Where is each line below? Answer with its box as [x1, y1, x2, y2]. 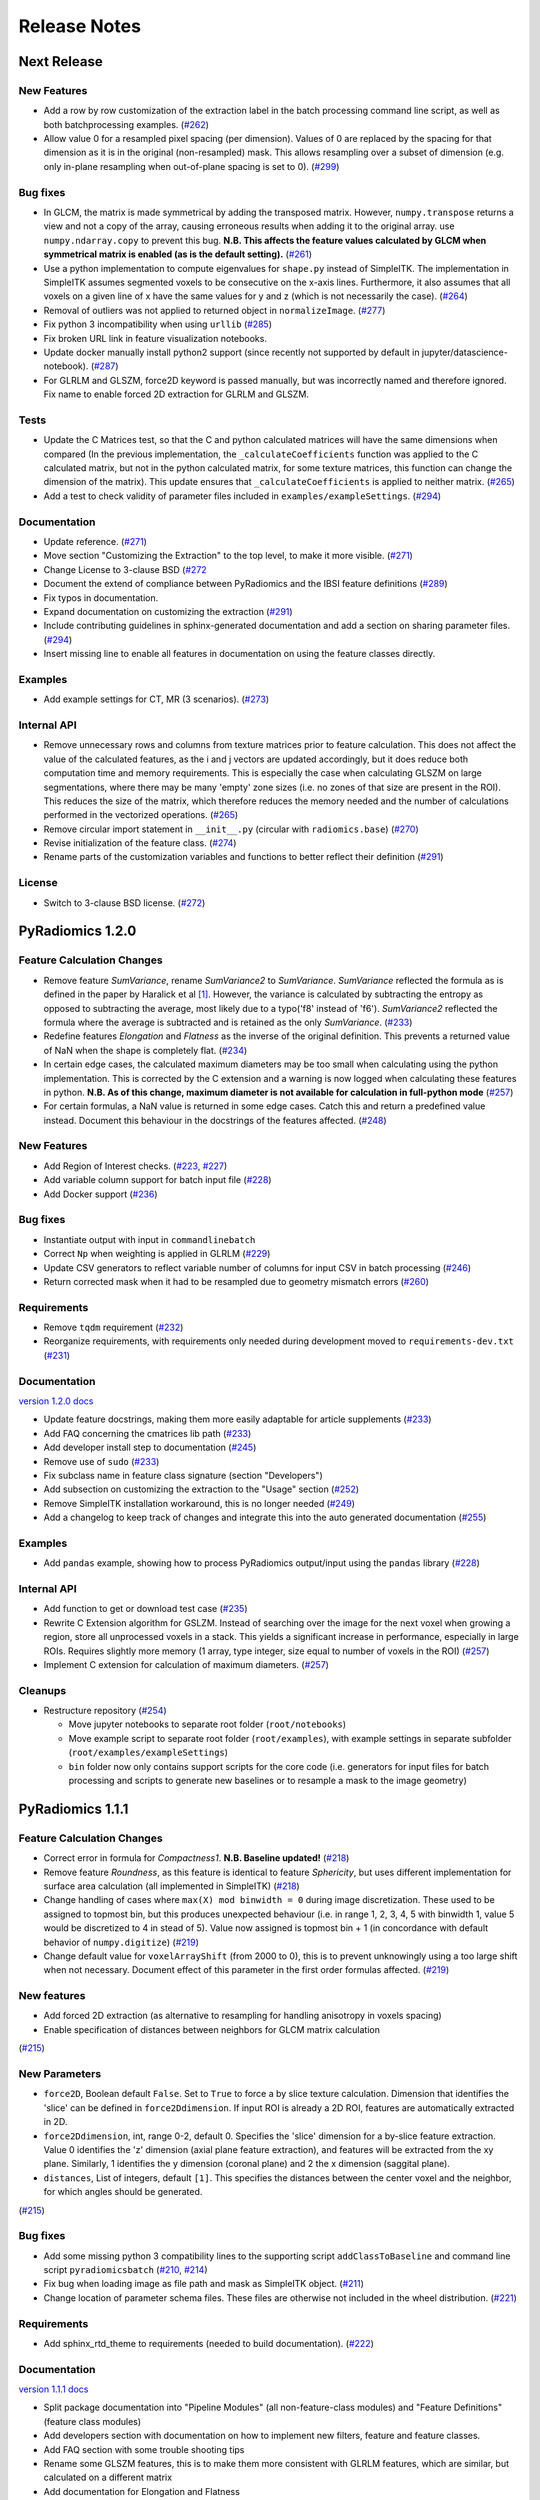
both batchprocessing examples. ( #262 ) [43, 118, 210, 130]
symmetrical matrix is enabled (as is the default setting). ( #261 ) [43, 248, 313, 260]
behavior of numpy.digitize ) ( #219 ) [43, 1936, 200, 1948]
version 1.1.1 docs [18, 2383, 89, 2395]
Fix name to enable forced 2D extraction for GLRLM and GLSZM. [43, 388, 310, 400]
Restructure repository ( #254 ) [43, 1705, 167, 1717]
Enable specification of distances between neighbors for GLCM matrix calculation [43, 2023, 380, 2035]
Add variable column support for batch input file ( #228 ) [43, 1174, 272, 1186]
